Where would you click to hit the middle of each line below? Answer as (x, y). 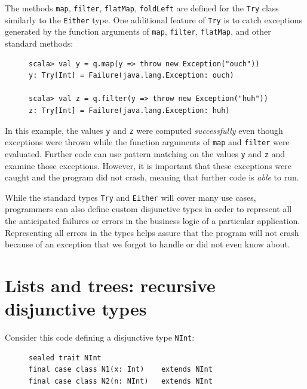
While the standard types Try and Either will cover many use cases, (131, 197)
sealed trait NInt (65, 358)
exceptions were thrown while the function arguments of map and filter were (147, 142)
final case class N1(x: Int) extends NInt (121, 370)
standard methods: (39, 43)
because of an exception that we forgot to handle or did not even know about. (148, 244)
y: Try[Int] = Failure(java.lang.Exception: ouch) (131, 76)
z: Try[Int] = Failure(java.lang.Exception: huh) (129, 110)
